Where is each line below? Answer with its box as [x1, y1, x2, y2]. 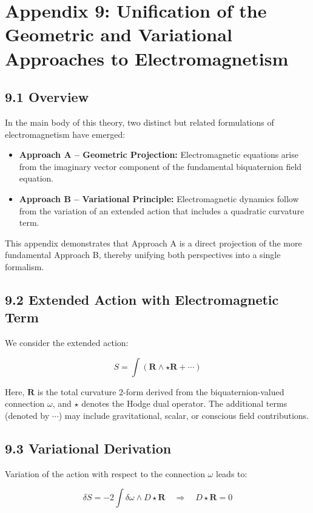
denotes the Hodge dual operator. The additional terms [81, 397, 288, 410]
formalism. [5, 260, 44, 273]
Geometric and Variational [5, 22, 232, 47]
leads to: [215, 467, 247, 480]
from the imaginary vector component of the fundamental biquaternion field [19, 160, 302, 172]
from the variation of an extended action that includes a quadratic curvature [19, 204, 305, 217]
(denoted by [5, 409, 50, 421]
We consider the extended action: [5, 336, 129, 349]
